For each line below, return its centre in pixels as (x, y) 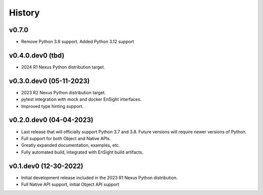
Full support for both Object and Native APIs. (66, 138)
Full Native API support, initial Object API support (70, 184)
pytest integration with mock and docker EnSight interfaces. (81, 99)
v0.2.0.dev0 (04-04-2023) (51, 120)
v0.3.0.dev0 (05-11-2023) (49, 81)
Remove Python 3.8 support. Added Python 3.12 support (77, 42)
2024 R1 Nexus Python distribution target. (63, 67)
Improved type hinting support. (52, 106)
